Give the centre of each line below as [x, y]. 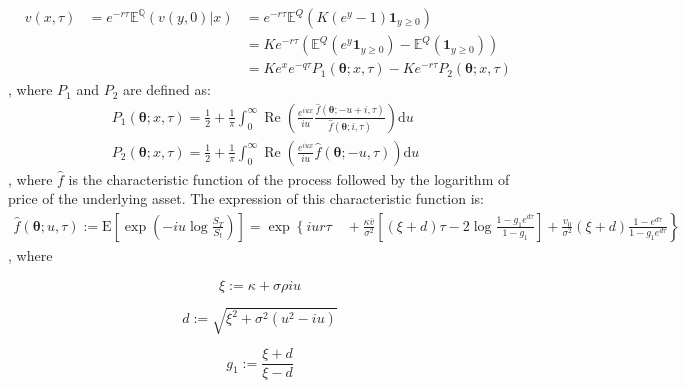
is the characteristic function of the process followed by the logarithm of [289, 178]
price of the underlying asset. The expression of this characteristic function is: [246, 198]
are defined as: [166, 89]
